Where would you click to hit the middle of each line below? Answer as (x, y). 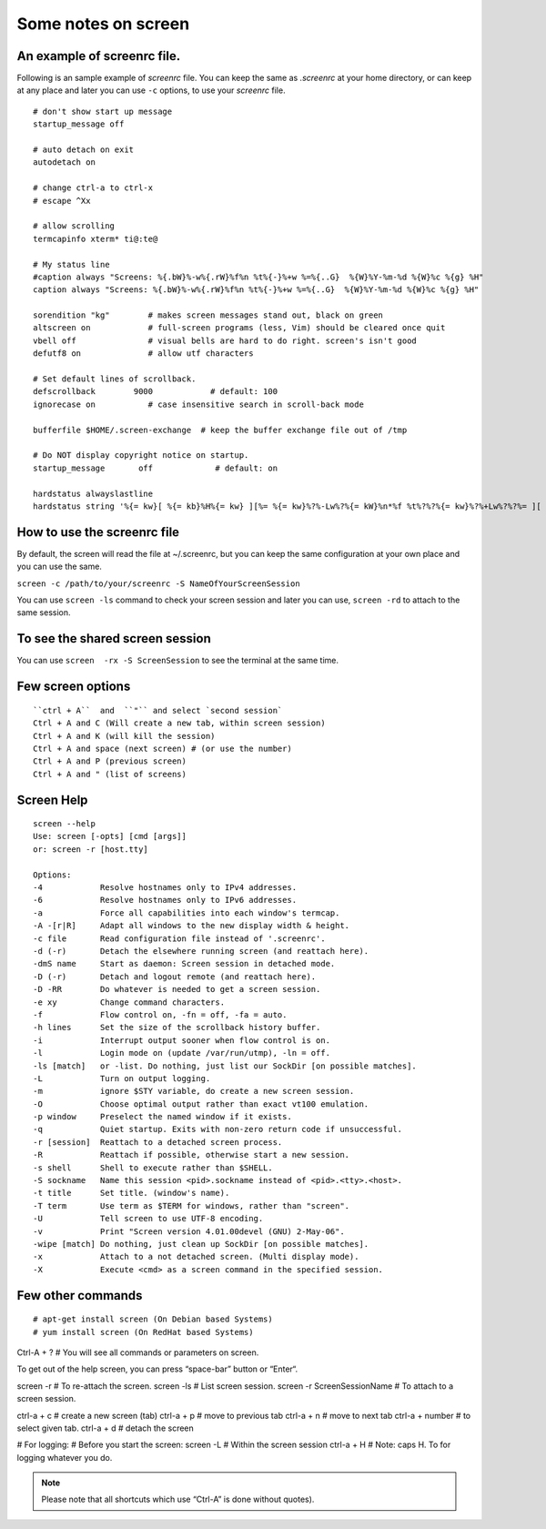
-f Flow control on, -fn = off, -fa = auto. (160, 1014)
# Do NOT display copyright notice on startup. (141, 456)
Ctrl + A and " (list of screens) (110, 774)
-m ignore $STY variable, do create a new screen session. (194, 1091)
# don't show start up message (103, 111)
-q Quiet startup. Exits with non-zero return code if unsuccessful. (218, 1129)
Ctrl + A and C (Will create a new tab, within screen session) (180, 723)
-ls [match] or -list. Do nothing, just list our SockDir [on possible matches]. (225, 1066)
